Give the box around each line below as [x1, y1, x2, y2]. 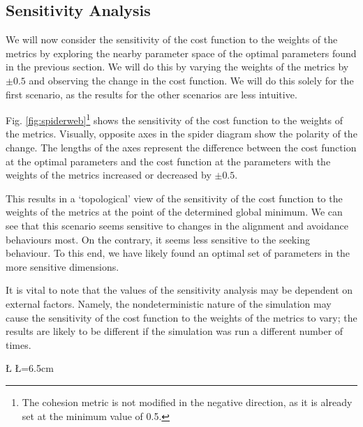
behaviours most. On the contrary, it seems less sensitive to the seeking [6, 232, 310, 246]
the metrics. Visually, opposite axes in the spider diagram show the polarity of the [6, 126, 357, 141]
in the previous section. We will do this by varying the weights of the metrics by [6, 59, 349, 74]
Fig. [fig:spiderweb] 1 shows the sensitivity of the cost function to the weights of [6, 111, 343, 127]
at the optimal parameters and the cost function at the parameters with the [6, 153, 331, 168]
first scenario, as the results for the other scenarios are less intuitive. [6, 87, 297, 101]
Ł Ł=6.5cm [6, 361, 54, 375]
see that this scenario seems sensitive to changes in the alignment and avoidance [6, 218, 348, 232]
